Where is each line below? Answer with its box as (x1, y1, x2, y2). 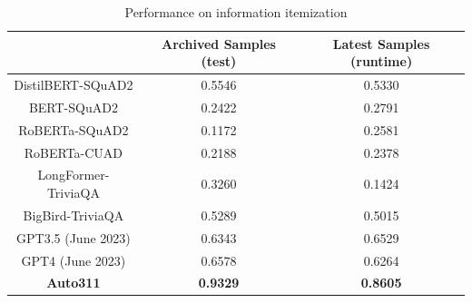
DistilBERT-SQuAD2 (14, 75, 133, 94)
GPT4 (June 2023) (21, 250, 126, 269)
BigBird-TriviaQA (23, 205, 124, 224)
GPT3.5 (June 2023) (16, 228, 131, 247)
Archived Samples (161, 34, 276, 53)
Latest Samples (332, 34, 430, 53)
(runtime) (350, 52, 413, 71)
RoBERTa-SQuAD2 (18, 120, 129, 139)
